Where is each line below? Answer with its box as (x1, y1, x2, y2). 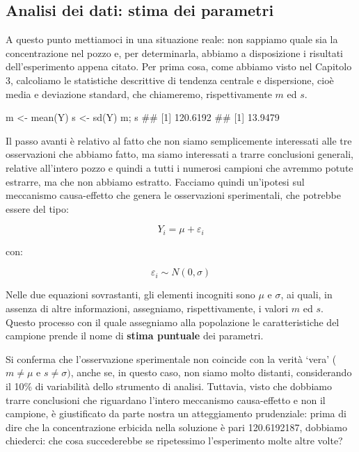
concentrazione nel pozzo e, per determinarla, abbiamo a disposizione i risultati (6, 45, 343, 60)
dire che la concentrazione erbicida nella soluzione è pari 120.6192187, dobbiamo (6, 419, 348, 434)
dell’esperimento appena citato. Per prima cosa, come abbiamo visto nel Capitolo (6, 59, 352, 74)
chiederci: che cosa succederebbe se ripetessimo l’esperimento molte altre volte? (6, 433, 343, 448)
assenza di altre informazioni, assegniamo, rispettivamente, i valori (6, 300, 289, 315)
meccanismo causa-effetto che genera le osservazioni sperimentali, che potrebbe (6, 188, 341, 202)
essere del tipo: (6, 201, 69, 216)
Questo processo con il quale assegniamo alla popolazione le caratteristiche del (6, 314, 340, 329)
